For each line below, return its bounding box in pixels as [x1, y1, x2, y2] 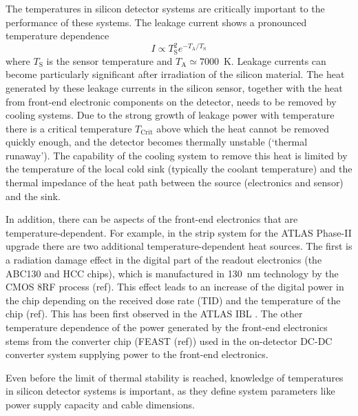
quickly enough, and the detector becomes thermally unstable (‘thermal [6, 135, 308, 149]
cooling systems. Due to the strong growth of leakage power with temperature [6, 108, 335, 122]
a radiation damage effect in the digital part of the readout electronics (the [6, 252, 322, 267]
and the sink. [6, 188, 61, 203]
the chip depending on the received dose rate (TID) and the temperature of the [6, 293, 341, 307]
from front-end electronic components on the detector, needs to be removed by [6, 94, 337, 108]
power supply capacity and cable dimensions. [6, 397, 195, 411]
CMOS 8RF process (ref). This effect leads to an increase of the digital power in [6, 279, 344, 294]
